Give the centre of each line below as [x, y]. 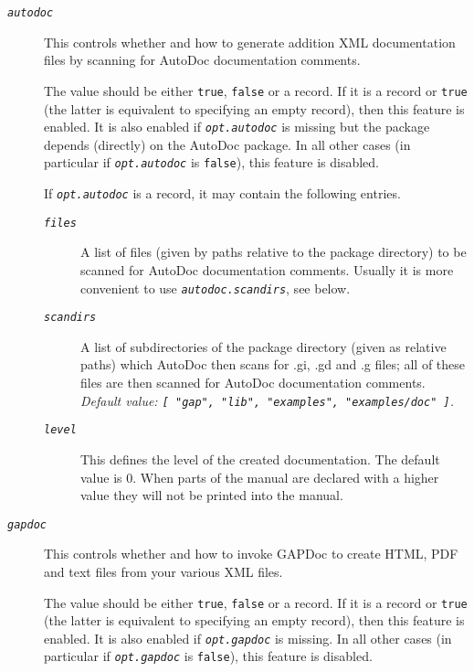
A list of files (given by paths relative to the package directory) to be [274, 252]
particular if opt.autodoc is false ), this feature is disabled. [212, 162]
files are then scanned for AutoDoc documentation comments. [253, 382]
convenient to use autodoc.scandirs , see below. [216, 288]
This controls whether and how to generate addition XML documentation [250, 42]
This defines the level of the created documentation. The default [260, 459]
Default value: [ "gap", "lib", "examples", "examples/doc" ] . [267, 400]
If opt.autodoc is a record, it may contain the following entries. [222, 193]
